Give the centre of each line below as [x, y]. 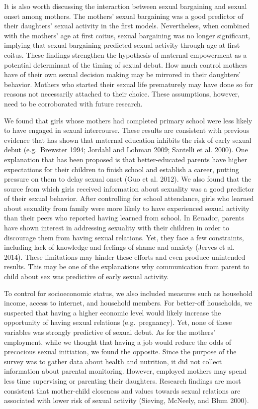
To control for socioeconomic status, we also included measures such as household [128, 293]
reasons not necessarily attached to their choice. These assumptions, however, [122, 94]
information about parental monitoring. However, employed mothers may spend [126, 371]
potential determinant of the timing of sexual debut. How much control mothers [126, 64]
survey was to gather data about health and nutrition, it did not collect [113, 361]
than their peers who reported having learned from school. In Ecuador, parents [124, 218]
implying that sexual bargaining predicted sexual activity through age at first [122, 45]
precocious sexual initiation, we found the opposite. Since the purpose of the [120, 352]
